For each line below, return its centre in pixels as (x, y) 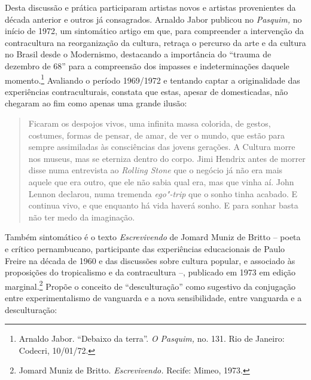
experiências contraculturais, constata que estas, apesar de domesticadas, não (147, 91)
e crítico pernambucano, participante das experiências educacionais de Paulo (145, 248)
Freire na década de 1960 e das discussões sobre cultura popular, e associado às (150, 260)
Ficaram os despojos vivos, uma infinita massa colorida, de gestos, (150, 123)
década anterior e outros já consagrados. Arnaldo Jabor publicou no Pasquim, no (153, 19)
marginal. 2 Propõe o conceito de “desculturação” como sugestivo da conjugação (150, 285)
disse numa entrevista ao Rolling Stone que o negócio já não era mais (155, 170)
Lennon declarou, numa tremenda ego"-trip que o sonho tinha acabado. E (163, 193)
